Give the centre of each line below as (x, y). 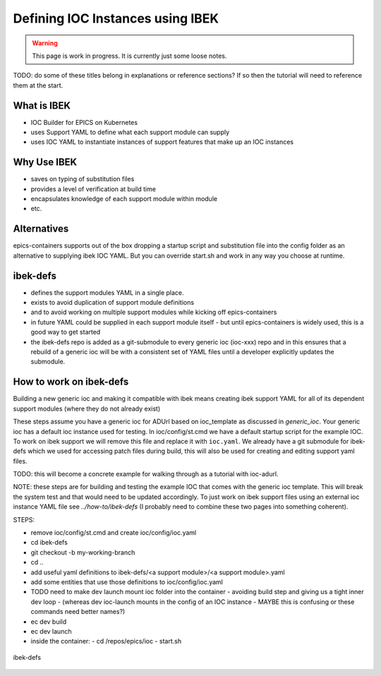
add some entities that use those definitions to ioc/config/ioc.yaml (127, 581)
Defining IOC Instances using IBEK (116, 18)
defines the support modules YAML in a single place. (107, 292)
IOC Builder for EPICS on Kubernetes (84, 122)
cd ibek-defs (49, 543)
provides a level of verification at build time (93, 189)
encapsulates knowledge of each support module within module (124, 199)
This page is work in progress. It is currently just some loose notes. (129, 56)
